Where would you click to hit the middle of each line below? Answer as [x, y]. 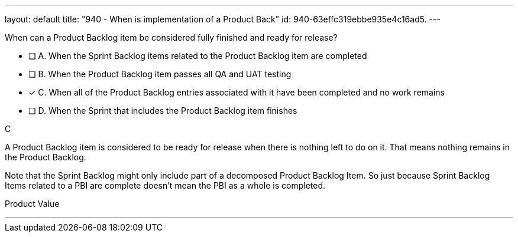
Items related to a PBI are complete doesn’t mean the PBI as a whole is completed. [165, 185]
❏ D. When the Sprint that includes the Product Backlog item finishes [163, 111]
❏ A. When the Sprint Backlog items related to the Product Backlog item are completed [198, 56]
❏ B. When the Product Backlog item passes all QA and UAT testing [160, 74]
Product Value [32, 204]
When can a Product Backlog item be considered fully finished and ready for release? [171, 37]
